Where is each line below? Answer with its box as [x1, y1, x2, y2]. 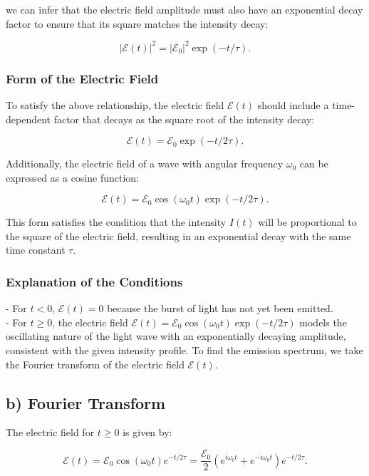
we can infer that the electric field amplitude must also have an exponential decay [6, 2, 363, 16]
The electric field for [6, 425, 95, 440]
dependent [6, 111, 51, 126]
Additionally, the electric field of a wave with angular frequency [6, 156, 284, 171]
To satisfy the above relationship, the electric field [6, 97, 224, 112]
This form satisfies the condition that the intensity [6, 214, 227, 229]
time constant [6, 242, 66, 257]
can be [299, 156, 328, 171]
